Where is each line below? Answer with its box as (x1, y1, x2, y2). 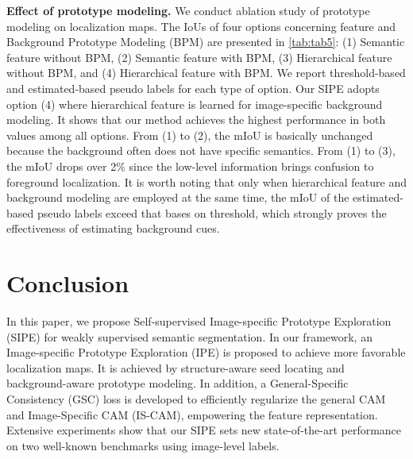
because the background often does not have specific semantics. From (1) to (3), (6, 142, 396, 159)
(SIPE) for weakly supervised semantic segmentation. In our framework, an (6, 328, 372, 345)
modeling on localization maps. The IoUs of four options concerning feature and (6, 17, 396, 34)
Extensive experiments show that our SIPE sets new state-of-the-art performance (6, 422, 402, 438)
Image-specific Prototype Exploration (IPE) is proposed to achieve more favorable (6, 344, 406, 361)
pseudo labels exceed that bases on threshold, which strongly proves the (37, 204, 387, 221)
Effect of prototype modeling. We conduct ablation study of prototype (6, 2, 370, 18)
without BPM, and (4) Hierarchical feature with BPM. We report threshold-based (6, 64, 406, 81)
